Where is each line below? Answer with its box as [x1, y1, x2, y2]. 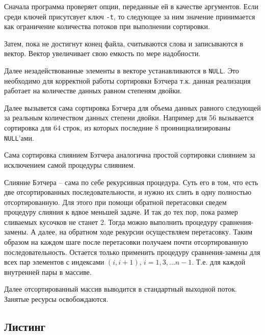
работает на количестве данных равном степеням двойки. [4, 85, 182, 96]
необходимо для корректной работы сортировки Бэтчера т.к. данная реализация [4, 75, 251, 86]
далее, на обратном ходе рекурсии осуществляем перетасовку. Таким [38, 226, 253, 237]
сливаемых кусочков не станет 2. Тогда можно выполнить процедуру [4, 216, 218, 227]
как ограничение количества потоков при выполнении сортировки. [4, 21, 210, 32]
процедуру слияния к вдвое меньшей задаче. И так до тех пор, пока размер [4, 207, 238, 217]
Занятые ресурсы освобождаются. [4, 294, 109, 304]
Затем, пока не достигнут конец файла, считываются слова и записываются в [4, 38, 244, 48]
